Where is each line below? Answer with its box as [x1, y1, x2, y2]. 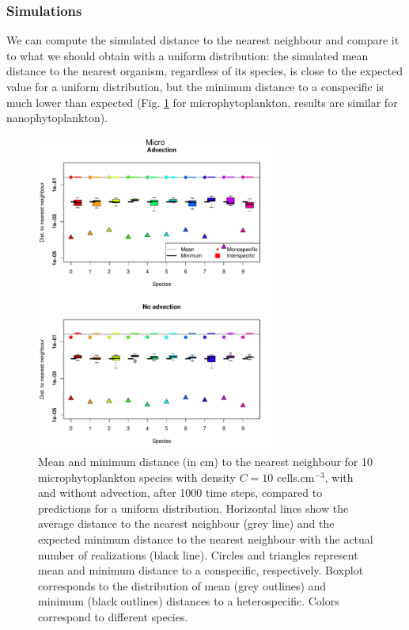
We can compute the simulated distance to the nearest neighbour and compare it [6, 32, 400, 48]
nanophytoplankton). [6, 109, 108, 126]
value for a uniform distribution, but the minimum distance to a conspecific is [6, 78, 384, 94]
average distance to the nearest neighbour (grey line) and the [38, 515, 335, 532]
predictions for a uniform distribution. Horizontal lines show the [38, 499, 349, 516]
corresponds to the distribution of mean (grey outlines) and [38, 577, 327, 594]
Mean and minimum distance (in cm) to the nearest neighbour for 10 [38, 453, 373, 470]
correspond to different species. [38, 609, 188, 625]
